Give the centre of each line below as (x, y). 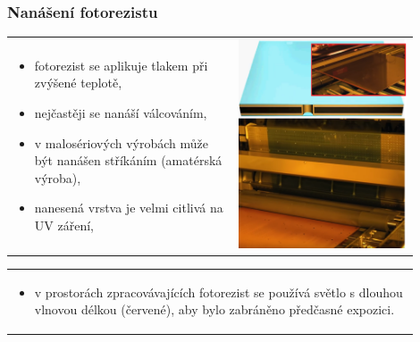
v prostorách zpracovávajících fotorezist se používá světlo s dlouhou (218, 292)
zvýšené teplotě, (78, 83)
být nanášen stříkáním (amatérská (128, 160)
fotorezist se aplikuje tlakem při (121, 65)
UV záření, (64, 225)
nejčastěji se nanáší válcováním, (121, 112)
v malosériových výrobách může (121, 142)
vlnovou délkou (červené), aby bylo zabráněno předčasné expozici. (214, 309)
